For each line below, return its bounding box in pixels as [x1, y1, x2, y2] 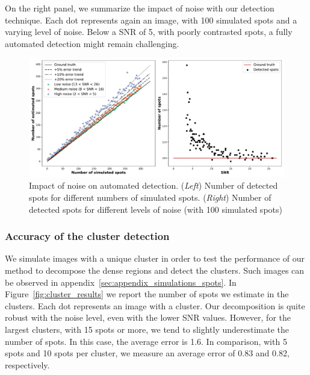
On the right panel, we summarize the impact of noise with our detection [5, 2, 274, 14]
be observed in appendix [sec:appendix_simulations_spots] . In [5, 276, 237, 288]
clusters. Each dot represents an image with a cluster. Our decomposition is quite [5, 299, 305, 312]
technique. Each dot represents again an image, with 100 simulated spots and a [5, 13, 297, 26]
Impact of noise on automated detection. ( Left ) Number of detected [29, 179, 278, 192]
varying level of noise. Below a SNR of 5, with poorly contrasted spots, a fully [5, 25, 293, 38]
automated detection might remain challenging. [5, 37, 179, 49]
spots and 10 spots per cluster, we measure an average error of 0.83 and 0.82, [5, 347, 290, 359]
